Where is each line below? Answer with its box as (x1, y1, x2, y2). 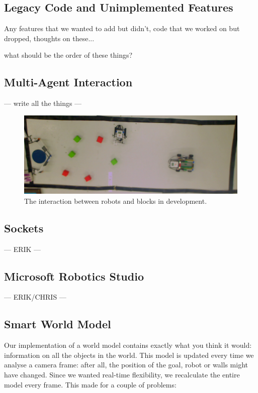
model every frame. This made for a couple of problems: (4, 379, 177, 389)
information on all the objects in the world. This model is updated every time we (4, 349, 254, 360)
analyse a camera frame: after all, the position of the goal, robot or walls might (4, 359, 248, 370)
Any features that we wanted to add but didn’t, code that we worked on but (4, 23, 240, 34)
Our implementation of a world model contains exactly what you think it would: (4, 340, 252, 350)
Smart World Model (4, 316, 111, 332)
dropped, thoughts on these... (4, 33, 95, 43)
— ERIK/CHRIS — (4, 292, 66, 302)
